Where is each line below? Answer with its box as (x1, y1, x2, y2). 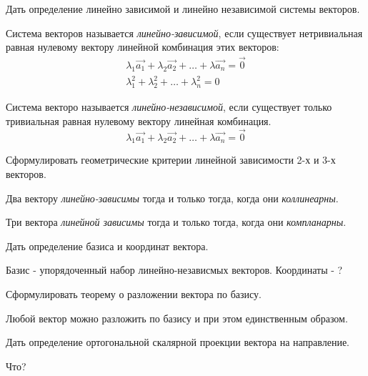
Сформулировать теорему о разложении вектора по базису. (6, 286, 262, 301)
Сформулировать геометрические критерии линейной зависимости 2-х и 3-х (6, 152, 336, 167)
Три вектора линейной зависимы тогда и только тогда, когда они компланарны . (6, 214, 347, 229)
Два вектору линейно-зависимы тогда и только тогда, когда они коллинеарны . (6, 190, 339, 205)
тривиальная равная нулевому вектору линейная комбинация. (6, 113, 272, 128)
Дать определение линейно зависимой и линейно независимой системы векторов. (6, 1, 360, 16)
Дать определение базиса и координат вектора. (6, 238, 209, 253)
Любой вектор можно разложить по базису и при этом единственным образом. (6, 310, 348, 325)
